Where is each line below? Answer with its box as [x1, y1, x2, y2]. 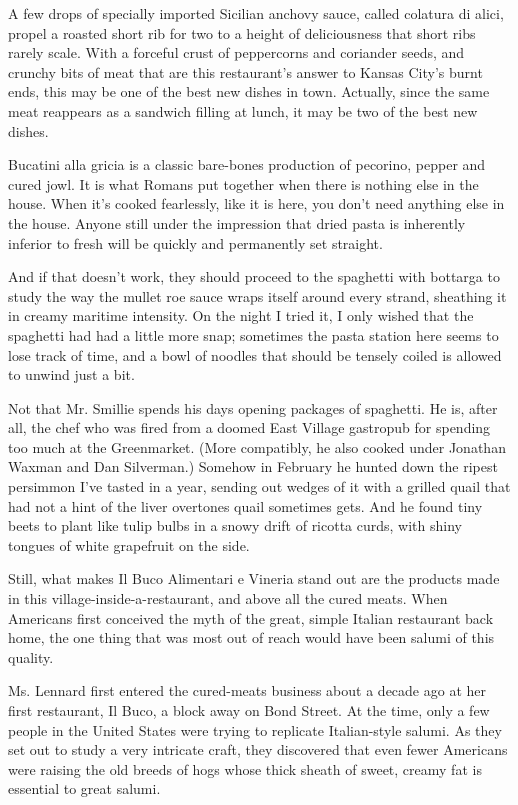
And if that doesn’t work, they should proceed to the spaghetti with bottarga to [8, 266, 500, 287]
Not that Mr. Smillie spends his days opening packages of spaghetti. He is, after [8, 397, 498, 418]
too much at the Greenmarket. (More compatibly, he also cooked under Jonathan [8, 436, 506, 457]
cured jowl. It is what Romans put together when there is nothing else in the [8, 173, 479, 194]
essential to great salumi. [8, 778, 161, 799]
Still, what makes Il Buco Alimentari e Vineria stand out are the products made [8, 568, 500, 589]
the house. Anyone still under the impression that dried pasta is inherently [8, 212, 466, 233]
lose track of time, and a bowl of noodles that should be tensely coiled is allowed [8, 344, 502, 365]
